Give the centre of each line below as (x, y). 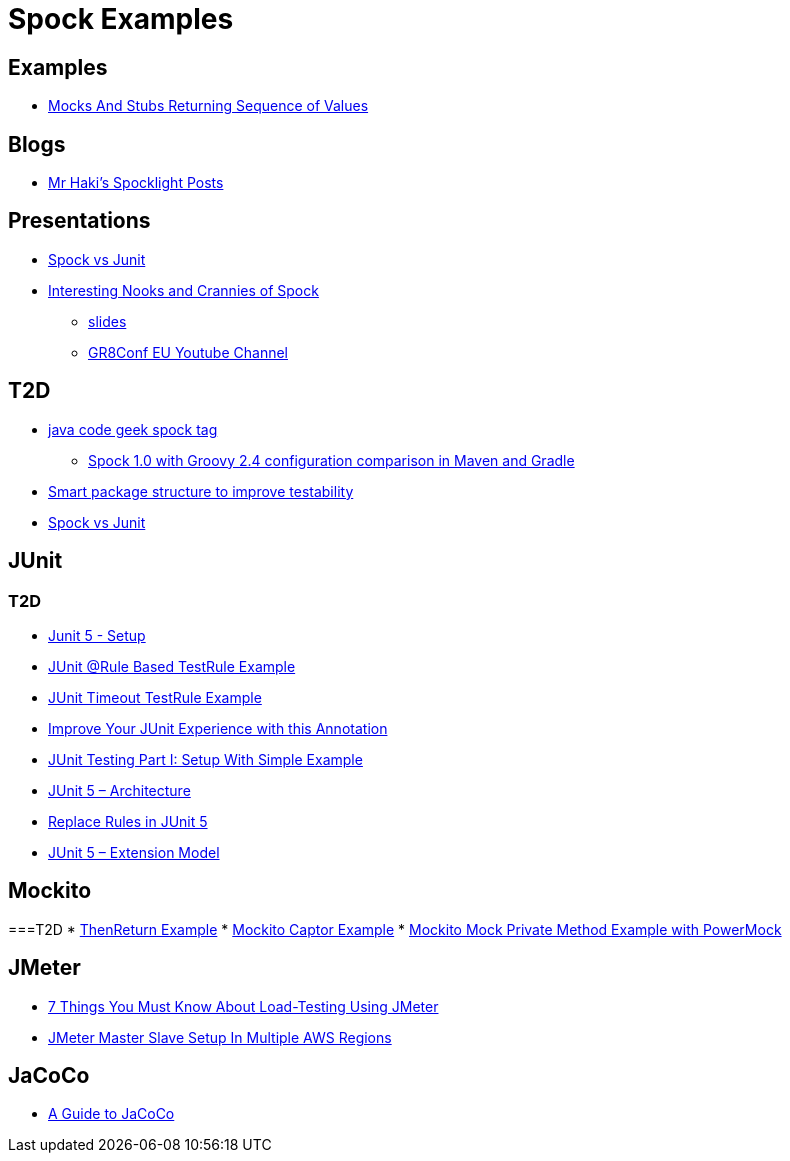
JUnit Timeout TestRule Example (155, 697)
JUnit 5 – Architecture (119, 790)
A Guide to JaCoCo (111, 1114)
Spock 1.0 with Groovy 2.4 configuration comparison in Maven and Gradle (331, 460)
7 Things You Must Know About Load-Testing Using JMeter (243, 1006)
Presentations (79, 221)
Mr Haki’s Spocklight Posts (136, 183)
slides (107, 321)
